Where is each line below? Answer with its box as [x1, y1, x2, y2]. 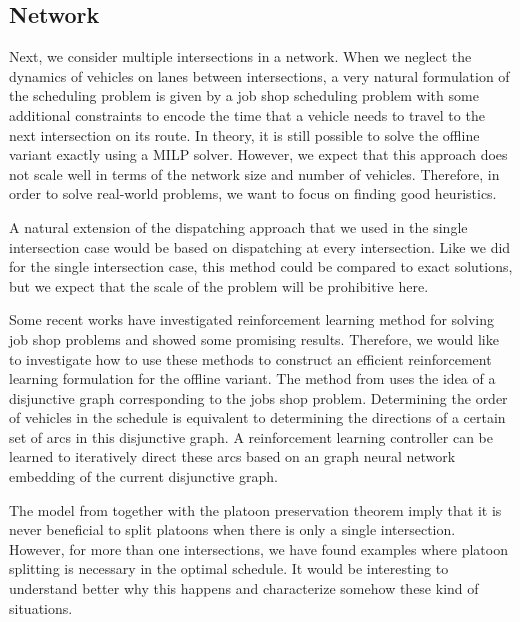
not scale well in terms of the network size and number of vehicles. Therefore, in [9, 163, 500, 184]
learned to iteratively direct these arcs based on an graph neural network [9, 446, 456, 467]
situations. [9, 597, 73, 618]
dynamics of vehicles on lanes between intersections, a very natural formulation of [9, 65, 510, 86]
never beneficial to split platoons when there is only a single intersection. [9, 519, 456, 540]
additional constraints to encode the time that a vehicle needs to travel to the [9, 104, 485, 125]
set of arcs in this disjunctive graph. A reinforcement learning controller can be [9, 426, 493, 447]
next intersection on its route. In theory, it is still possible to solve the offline [9, 124, 480, 145]
